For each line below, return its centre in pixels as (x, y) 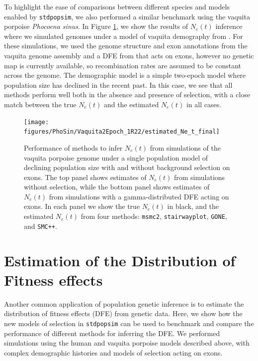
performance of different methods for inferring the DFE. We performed (112, 333)
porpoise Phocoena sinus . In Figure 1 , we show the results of (96, 26)
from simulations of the (185, 147)
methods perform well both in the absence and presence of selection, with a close (127, 94)
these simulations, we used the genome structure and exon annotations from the (126, 46)
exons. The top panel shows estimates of (85, 177)
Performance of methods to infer (73, 147)
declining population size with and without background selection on (127, 167)
